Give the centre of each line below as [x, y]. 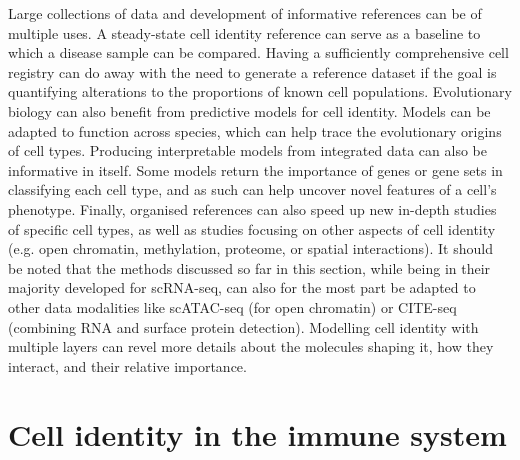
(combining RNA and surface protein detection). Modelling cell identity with [243, 326]
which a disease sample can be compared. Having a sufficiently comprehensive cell [258, 52]
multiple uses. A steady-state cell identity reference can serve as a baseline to [244, 32]
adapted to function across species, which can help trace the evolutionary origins [255, 130]
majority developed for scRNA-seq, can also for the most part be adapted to [242, 287]
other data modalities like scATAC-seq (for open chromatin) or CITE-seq [232, 306]
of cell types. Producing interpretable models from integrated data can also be [247, 150]
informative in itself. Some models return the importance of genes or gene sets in [255, 169]
